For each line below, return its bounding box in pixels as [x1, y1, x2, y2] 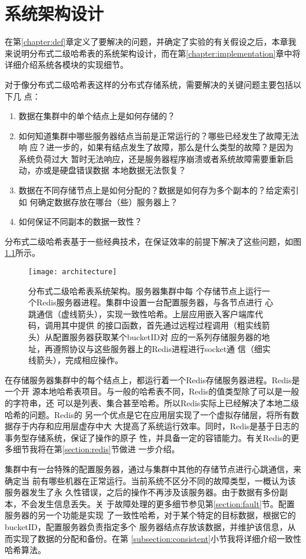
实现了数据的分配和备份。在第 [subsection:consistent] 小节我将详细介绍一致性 [12, 532, 301, 544]
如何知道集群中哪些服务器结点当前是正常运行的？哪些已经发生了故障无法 [18, 129, 299, 142]
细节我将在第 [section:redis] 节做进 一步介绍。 [12, 443, 180, 455]
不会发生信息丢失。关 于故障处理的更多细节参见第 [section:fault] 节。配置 [21, 497, 295, 509]
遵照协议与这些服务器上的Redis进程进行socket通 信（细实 [52, 342, 271, 354]
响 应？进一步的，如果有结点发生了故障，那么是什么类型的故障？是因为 [18, 141, 294, 153]
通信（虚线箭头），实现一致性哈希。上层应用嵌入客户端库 [36, 307, 255, 320]
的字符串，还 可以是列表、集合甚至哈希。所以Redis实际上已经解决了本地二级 [5, 397, 300, 409]
